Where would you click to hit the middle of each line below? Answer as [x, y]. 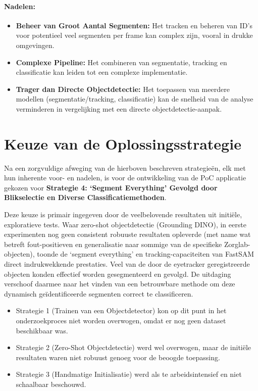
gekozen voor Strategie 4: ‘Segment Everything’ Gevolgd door [111, 187]
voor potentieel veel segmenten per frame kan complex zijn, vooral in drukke [134, 35]
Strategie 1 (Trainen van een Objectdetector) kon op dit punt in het [121, 310]
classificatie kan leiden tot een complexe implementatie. [102, 72]
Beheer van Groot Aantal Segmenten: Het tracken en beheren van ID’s [134, 25]
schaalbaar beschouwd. [51, 384]
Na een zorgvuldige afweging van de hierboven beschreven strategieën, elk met [125, 167]
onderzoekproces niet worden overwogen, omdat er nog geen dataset [121, 320]
